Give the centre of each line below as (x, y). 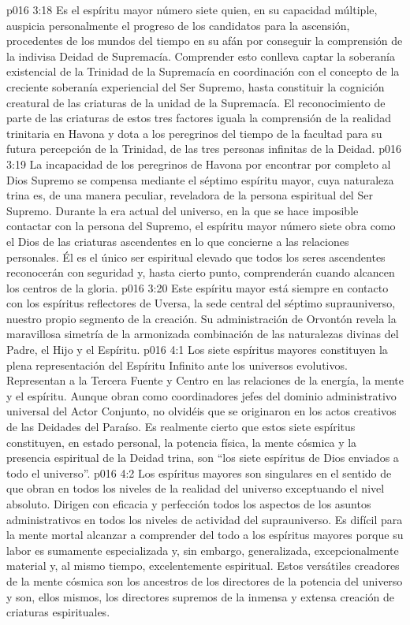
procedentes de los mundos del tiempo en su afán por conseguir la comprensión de (205, 41)
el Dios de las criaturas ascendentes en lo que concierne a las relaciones (178, 241)
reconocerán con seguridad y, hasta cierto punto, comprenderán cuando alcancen (201, 272)
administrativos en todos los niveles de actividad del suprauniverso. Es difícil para (205, 519)
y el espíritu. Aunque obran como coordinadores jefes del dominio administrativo (201, 395)
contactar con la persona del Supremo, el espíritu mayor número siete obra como (201, 226)
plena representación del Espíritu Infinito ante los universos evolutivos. (177, 365)
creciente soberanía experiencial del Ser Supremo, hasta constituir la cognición (196, 86)
